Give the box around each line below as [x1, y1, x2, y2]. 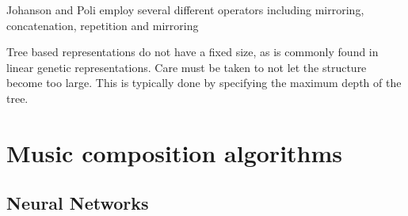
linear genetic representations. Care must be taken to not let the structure [6, 59, 367, 75]
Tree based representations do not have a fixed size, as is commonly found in [6, 44, 379, 60]
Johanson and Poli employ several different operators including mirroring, [6, 2, 364, 17]
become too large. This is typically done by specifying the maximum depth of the [6, 74, 402, 91]
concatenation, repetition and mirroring [6, 17, 199, 33]
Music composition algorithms [6, 136, 343, 169]
